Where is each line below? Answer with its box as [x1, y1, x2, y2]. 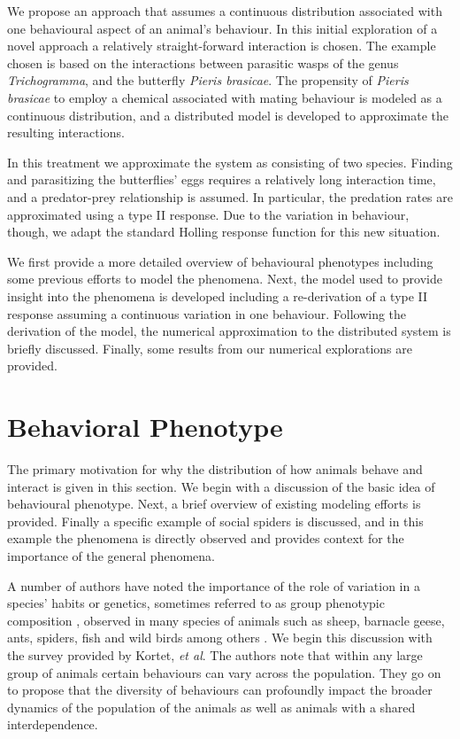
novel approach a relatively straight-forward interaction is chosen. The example [7, 36, 436, 55]
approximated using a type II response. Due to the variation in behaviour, [7, 205, 410, 223]
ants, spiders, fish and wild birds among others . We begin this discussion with [7, 628, 433, 647]
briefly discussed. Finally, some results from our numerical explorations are [7, 338, 412, 357]
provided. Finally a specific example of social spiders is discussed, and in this [7, 511, 424, 530]
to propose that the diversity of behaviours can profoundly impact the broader [7, 681, 433, 699]
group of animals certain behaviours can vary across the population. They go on [7, 663, 441, 681]
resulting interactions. [7, 123, 125, 142]
